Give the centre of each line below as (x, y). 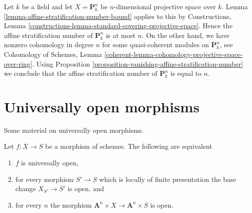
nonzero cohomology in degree (49, 44)
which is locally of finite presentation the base (168, 179)
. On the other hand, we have (186, 35)
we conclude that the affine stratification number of (81, 73)
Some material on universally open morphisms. (74, 130)
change (26, 188)
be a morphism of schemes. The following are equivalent (129, 146)
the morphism (71, 204)
